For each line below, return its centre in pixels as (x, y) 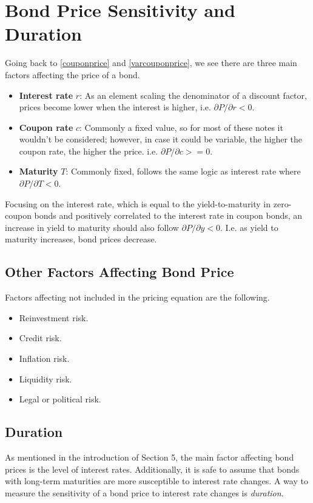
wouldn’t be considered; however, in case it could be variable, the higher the (160, 139)
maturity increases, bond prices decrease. (81, 239)
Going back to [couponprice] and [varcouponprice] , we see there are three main (151, 63)
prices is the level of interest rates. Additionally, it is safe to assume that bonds (152, 469)
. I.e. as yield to (249, 227)
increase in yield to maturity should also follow (92, 227)
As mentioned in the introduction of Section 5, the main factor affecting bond (150, 457)
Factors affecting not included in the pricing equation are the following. (137, 297)
